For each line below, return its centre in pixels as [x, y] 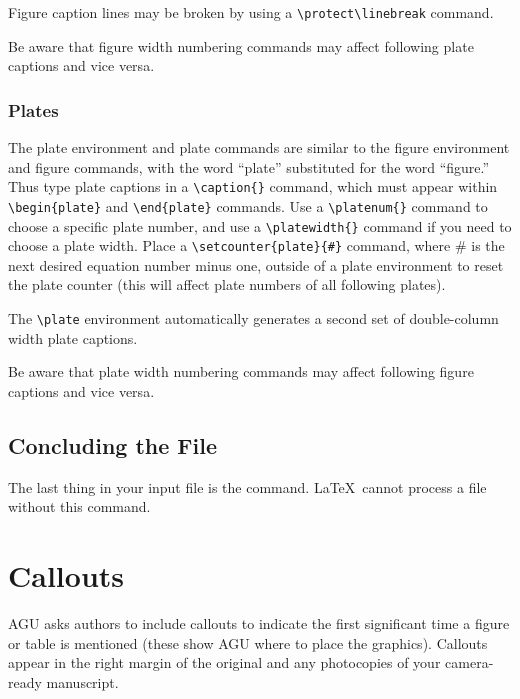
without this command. [79, 506]
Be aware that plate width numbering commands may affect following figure [241, 371]
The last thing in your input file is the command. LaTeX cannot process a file [247, 486]
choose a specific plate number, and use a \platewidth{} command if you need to [260, 225]
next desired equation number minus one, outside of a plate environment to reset [256, 264]
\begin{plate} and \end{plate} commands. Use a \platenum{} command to [248, 205]
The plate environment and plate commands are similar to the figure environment [259, 147]
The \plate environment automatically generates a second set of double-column [253, 318]
